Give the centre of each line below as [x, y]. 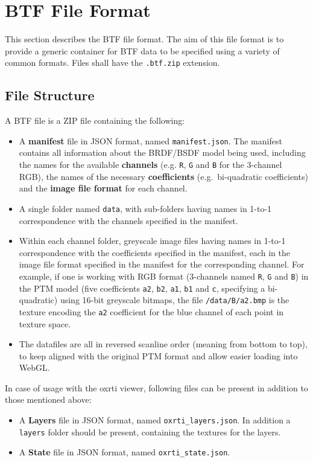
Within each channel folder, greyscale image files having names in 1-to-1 [152, 241]
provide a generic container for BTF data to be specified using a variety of [142, 50]
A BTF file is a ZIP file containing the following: [95, 120]
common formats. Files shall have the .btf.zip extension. [112, 63]
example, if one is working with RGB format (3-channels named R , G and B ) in [164, 276]
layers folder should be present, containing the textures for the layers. [150, 432]
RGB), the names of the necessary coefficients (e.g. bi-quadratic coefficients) [163, 176]
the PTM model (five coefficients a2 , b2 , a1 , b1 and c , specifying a [142, 288]
